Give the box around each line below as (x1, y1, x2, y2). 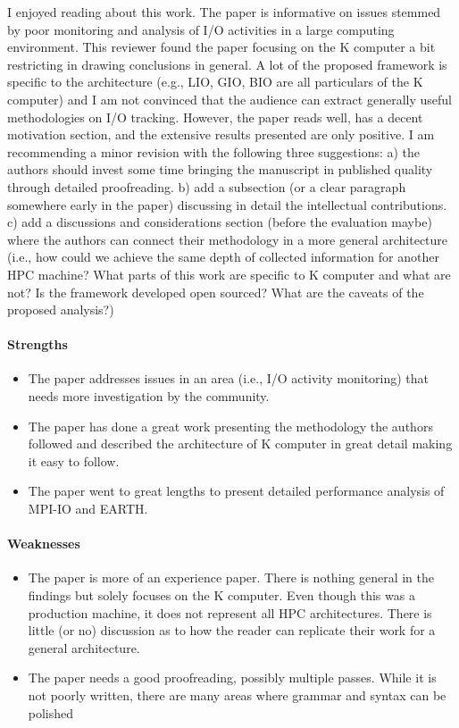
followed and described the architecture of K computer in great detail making (28, 434, 453, 453)
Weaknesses (7, 534, 80, 553)
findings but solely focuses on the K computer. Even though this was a (28, 586, 415, 605)
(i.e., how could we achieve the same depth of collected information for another (7, 247, 439, 266)
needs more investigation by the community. (28, 387, 270, 406)
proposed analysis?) (7, 300, 114, 319)
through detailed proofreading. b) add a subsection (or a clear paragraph (7, 177, 406, 196)
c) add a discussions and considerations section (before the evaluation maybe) (7, 213, 432, 231)
